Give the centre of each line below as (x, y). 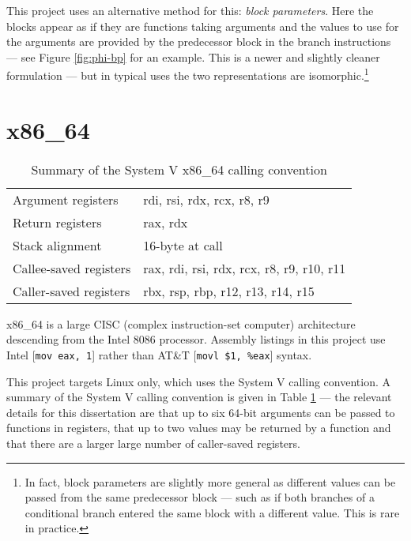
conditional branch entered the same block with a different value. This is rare (212, 512)
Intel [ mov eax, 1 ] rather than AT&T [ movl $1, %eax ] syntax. (159, 354)
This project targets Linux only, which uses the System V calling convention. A (198, 381)
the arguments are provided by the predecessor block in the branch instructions (199, 41)
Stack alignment (57, 245)
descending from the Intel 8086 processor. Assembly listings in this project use (196, 339)
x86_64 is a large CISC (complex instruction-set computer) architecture (181, 323)
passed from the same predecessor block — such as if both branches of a (200, 497)
